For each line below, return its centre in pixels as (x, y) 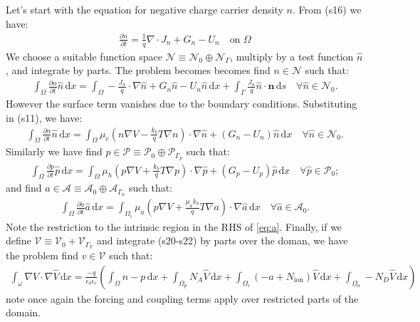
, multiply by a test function (292, 56)
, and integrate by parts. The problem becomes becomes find (138, 70)
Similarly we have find (54, 151)
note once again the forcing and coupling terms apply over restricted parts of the (182, 298)
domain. (23, 312)
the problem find (42, 255)
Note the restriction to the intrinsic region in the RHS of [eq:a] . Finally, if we (174, 226)
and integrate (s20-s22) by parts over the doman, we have (222, 240)
